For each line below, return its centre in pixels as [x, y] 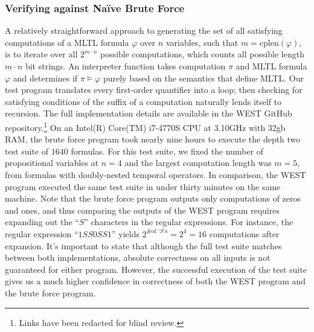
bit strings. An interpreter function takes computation [125, 66]
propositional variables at [52, 163]
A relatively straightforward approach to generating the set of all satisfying [144, 30]
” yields [125, 233]
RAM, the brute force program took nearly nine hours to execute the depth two [153, 139]
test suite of [27, 151]
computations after [244, 233]
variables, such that [202, 42]
